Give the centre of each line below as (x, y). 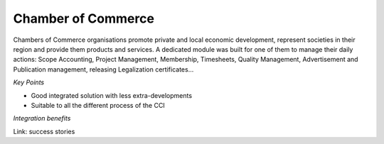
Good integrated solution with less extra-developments (111, 95)
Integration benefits (42, 118)
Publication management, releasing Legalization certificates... (103, 69)
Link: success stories (44, 131)
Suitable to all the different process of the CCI (98, 105)
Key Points (29, 82)
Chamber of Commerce (84, 18)
